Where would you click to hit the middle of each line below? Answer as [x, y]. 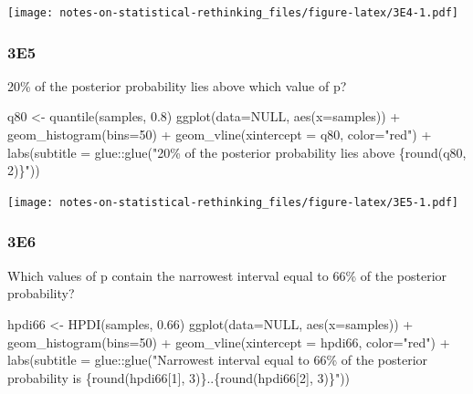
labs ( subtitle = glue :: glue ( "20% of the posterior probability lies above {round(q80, [237, 152]
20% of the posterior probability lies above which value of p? [177, 85]
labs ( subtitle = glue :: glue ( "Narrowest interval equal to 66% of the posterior [218, 360]
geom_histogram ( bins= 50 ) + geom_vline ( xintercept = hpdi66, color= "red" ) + [229, 342]
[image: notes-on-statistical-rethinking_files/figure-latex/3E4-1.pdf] [233, 13]
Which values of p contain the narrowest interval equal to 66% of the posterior [227, 275]
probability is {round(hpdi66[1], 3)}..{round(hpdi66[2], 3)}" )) [179, 377]
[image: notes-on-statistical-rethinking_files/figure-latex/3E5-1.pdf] [233, 202]
